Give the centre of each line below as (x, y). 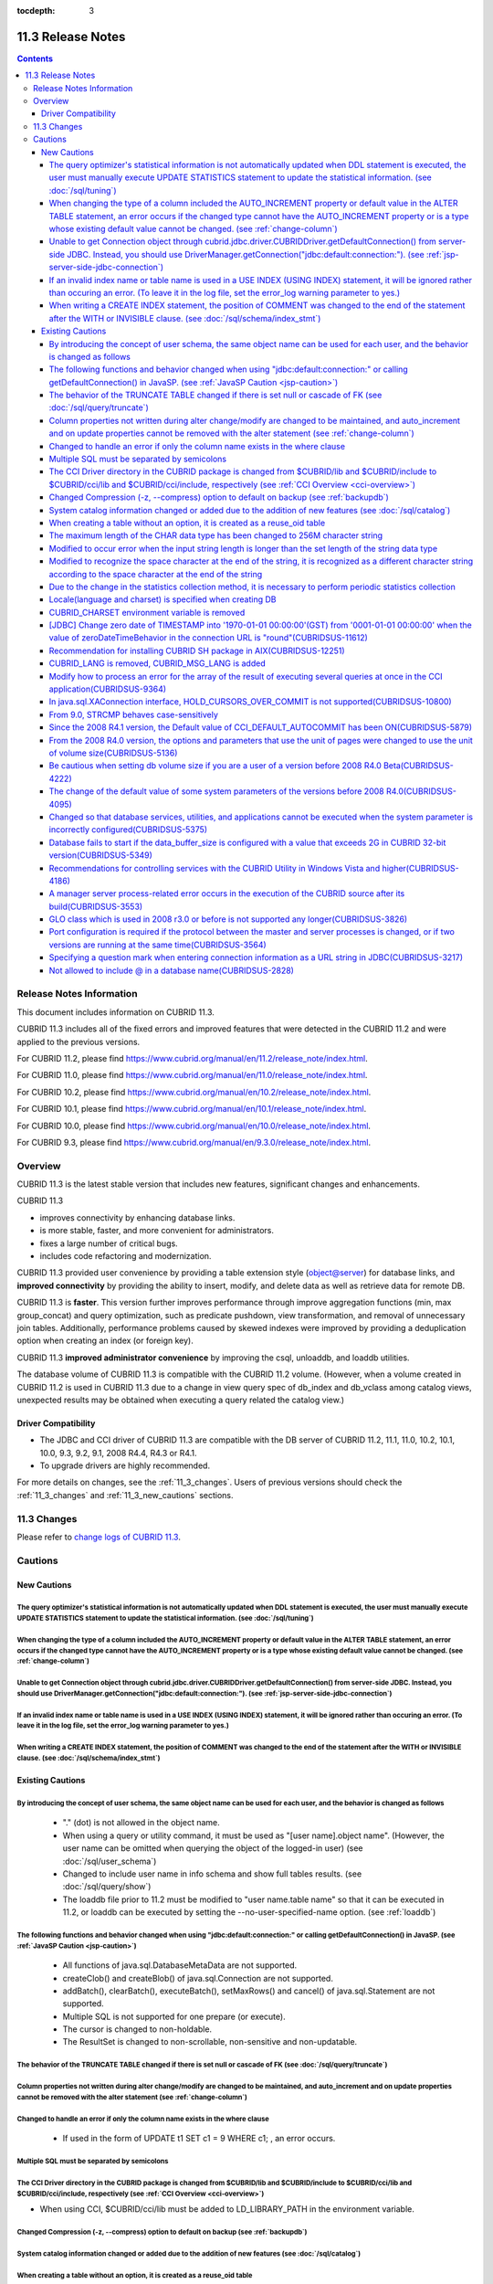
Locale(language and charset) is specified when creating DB (163, 599)
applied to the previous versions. (79, 1042)
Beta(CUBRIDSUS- (419, 766)
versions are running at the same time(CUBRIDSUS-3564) (157, 945)
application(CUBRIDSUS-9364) (108, 689)
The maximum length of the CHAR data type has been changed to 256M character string (216, 535)
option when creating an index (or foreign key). (105, 1341)
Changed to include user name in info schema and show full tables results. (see (212, 1874)
